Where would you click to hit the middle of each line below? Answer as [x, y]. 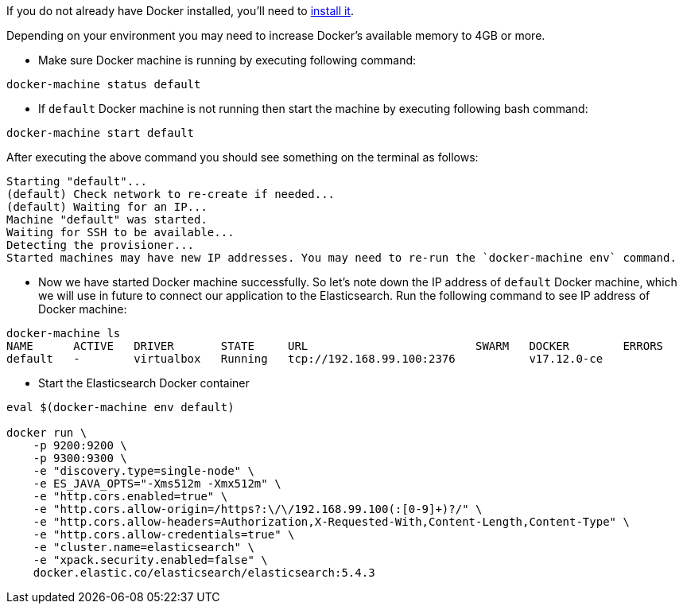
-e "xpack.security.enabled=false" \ [150, 560]
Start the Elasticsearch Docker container [144, 383]
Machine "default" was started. [107, 220]
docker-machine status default [104, 84]
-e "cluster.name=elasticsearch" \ [144, 547]
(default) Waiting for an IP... [107, 207]
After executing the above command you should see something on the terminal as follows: [243, 157]
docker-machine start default [101, 133]
